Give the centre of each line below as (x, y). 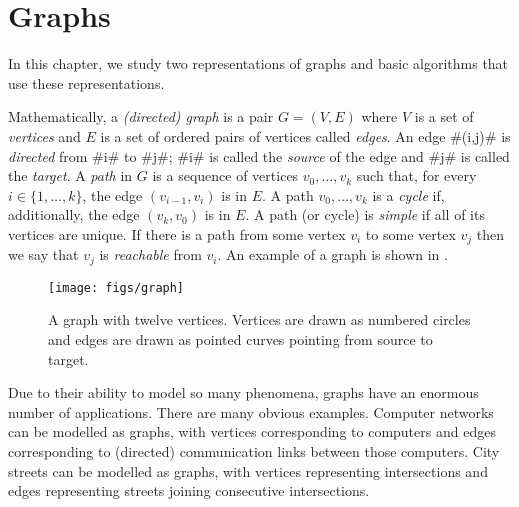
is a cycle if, (408, 194)
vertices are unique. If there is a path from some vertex (177, 233)
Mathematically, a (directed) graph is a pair (141, 116)
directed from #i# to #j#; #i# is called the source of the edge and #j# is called (259, 155)
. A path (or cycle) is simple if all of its (365, 214)
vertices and (44, 135)
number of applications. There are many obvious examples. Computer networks (251, 411)
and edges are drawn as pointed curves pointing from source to (240, 339)
